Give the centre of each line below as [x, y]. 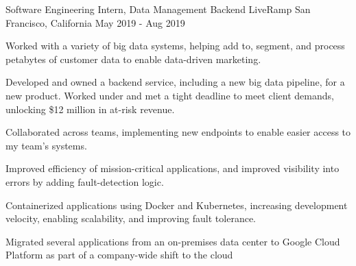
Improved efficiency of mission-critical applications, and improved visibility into [173, 168]
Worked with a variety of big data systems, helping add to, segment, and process [175, 46]
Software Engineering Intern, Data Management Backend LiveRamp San [158, 9]
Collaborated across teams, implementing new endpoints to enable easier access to [178, 132]
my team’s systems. [46, 145]
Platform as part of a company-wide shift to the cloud [119, 255]
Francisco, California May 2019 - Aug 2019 [95, 22]
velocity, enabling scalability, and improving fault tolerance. [131, 218]
